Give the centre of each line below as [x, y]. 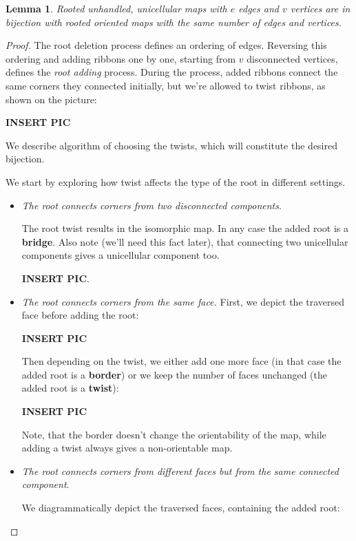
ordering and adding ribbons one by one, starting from [121, 58]
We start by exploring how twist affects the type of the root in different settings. [176, 181]
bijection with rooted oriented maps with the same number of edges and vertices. [174, 22]
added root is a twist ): [70, 388]
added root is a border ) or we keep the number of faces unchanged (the [174, 374]
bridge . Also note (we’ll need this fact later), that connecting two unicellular [185, 241]
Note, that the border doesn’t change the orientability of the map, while [174, 434]
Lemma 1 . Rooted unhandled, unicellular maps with [116, 8]
